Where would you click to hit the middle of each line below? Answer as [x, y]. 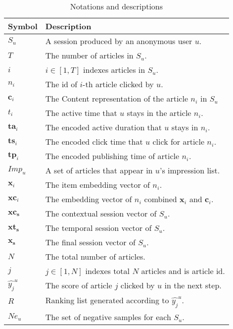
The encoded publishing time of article [112, 156]
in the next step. [193, 285]
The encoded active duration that [103, 127]
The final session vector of [90, 242]
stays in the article [159, 113]
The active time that [81, 113]
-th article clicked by [118, 84]
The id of [61, 84]
